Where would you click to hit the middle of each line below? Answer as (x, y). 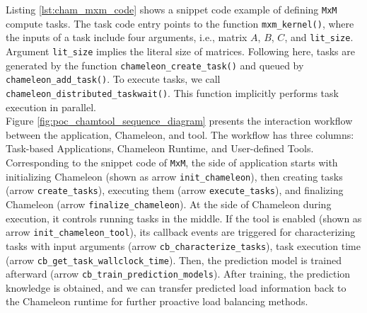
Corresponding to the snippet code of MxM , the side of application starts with (172, 162)
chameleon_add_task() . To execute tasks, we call (113, 79)
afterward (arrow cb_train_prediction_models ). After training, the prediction (178, 274)
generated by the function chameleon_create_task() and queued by (155, 65)
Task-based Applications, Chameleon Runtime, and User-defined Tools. (160, 148)
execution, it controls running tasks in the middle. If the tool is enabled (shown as (184, 218)
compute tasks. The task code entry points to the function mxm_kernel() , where (180, 23)
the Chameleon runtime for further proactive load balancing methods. (157, 301)
